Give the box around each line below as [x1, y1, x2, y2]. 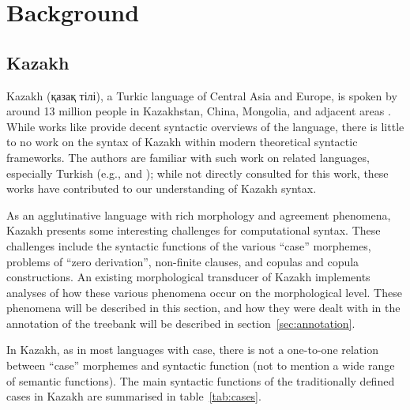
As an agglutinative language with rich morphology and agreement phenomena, [6, 206, 391, 223]
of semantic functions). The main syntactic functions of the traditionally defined [6, 372, 395, 389]
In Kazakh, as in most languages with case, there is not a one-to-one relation [6, 341, 378, 358]
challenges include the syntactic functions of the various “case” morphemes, [6, 237, 371, 254]
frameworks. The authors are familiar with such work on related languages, [6, 149, 370, 165]
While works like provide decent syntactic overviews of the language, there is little [6, 118, 404, 134]
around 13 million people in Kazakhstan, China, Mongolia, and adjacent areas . [6, 103, 391, 119]
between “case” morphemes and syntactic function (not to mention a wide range [6, 357, 395, 374]
